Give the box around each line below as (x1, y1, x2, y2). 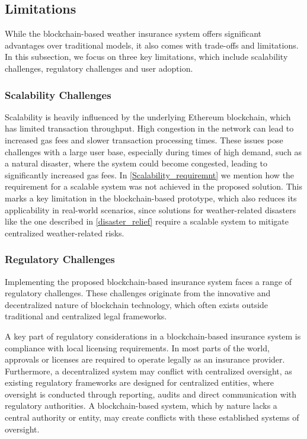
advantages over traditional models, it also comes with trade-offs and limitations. (5, 39, 299, 51)
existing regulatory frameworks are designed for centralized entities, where (5, 376, 274, 389)
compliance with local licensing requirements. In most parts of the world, (5, 341, 270, 354)
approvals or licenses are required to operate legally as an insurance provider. (5, 353, 285, 366)
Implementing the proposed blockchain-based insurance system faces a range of (5, 275, 292, 287)
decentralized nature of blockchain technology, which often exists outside (5, 298, 268, 310)
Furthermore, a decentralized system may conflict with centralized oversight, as (5, 364, 292, 377)
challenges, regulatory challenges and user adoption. (5, 62, 193, 74)
